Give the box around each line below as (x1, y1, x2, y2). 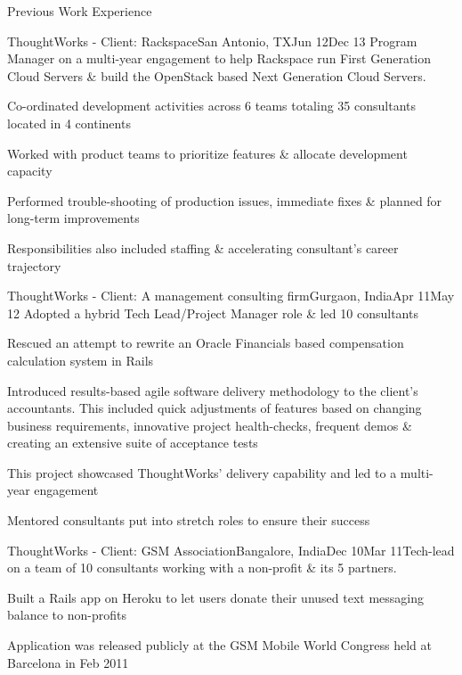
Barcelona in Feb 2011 (7, 653, 129, 671)
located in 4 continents (7, 113, 131, 132)
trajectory (7, 256, 61, 275)
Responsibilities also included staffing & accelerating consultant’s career (7, 238, 399, 257)
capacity (7, 161, 53, 180)
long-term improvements (7, 209, 140, 227)
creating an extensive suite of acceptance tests (7, 433, 258, 452)
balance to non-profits (7, 605, 126, 624)
